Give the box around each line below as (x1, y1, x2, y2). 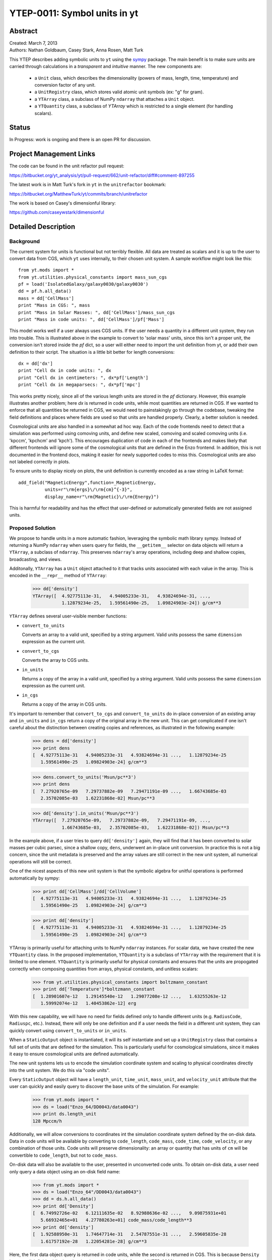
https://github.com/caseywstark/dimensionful (9, 209, 104, 215)
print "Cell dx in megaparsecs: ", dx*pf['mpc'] (18, 382, 141, 388)
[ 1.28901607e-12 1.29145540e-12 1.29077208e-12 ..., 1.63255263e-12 (32, 993, 227, 999)
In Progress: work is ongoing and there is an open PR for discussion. (9, 137, 151, 143)
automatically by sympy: (9, 875, 60, 881)
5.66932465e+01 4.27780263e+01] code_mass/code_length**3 (40, 1217, 192, 1223)
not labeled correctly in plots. (9, 459, 70, 465)
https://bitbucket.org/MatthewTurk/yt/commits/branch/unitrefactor (9, 191, 148, 197)
